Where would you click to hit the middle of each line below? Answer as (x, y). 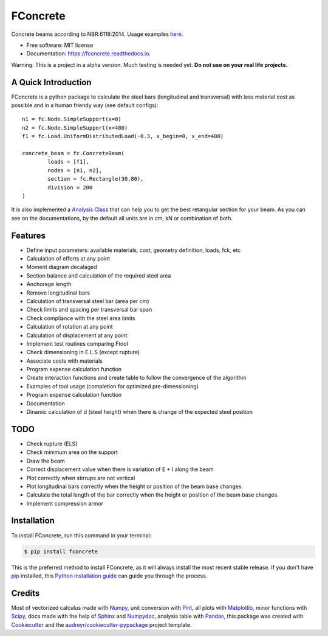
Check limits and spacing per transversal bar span (89, 310)
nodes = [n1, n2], (75, 170)
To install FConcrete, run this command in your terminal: (81, 535)
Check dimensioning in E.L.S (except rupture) (83, 352)
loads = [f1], (69, 162)
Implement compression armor (65, 503)
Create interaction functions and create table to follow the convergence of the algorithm (136, 378)
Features (28, 235)
